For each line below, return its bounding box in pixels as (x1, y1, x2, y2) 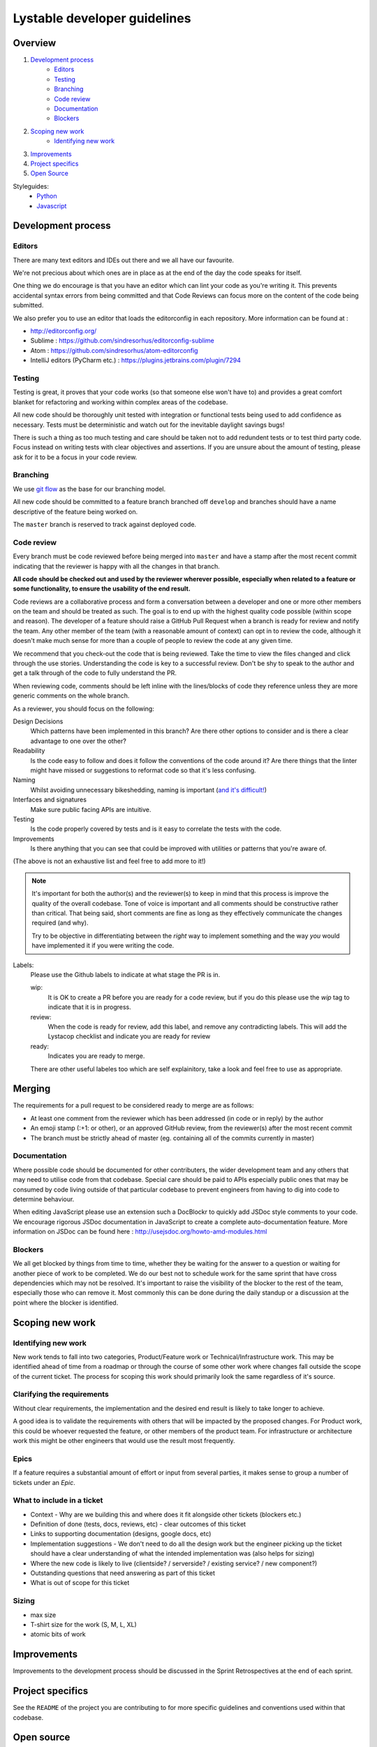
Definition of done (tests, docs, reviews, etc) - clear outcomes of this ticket (30, 1520, 246, 1528)
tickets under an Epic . (13, 1478, 76, 1486)
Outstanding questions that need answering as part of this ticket (30, 1569, 216, 1577)
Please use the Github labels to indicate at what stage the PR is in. (30, 970, 221, 978)
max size (30, 1611, 57, 1619)
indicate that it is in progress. (47, 1003, 132, 1011)
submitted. (13, 301, 44, 310)
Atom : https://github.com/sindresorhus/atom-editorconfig (30, 346, 198, 354)
